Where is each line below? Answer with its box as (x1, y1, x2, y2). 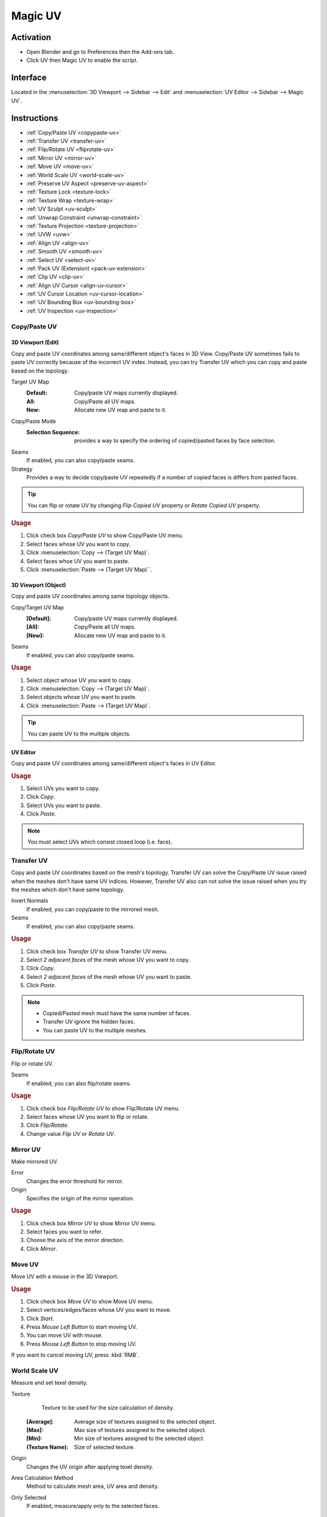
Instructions (11, 113, 59, 123)
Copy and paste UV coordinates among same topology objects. (11, 592, 170, 600)
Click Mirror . (26, 1245, 58, 1252)
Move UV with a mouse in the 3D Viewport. (11, 1272, 119, 1280)
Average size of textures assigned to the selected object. (74, 1417, 216, 1425)
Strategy (11, 465, 33, 473)
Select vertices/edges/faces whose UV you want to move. (26, 1306, 172, 1314)
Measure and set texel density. (11, 1379, 88, 1387)
